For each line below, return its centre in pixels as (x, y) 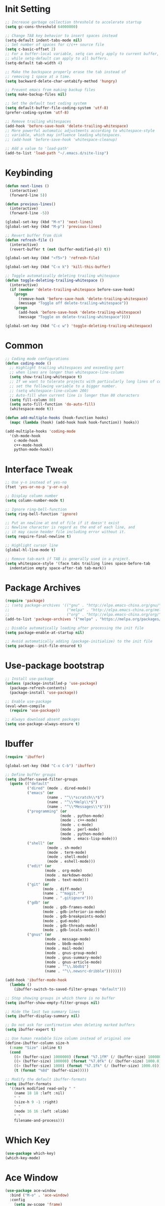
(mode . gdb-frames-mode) (69, 907)
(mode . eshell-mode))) (71, 862)
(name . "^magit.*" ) (63, 894)
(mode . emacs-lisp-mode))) (89, 839)
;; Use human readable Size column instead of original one (68, 1039)
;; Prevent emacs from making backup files (50, 90)
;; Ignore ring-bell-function (36, 509)
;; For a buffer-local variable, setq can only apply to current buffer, (82, 54)
